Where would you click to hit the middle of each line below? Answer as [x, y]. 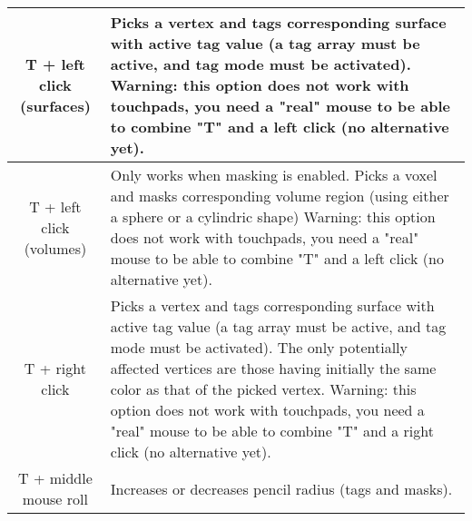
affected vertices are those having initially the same [273, 368]
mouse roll [55, 499]
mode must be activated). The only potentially [259, 347]
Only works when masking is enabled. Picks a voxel [274, 175]
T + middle [55, 478]
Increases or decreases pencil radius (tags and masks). [281, 488]
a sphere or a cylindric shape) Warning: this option [273, 216]
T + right [55, 368]
